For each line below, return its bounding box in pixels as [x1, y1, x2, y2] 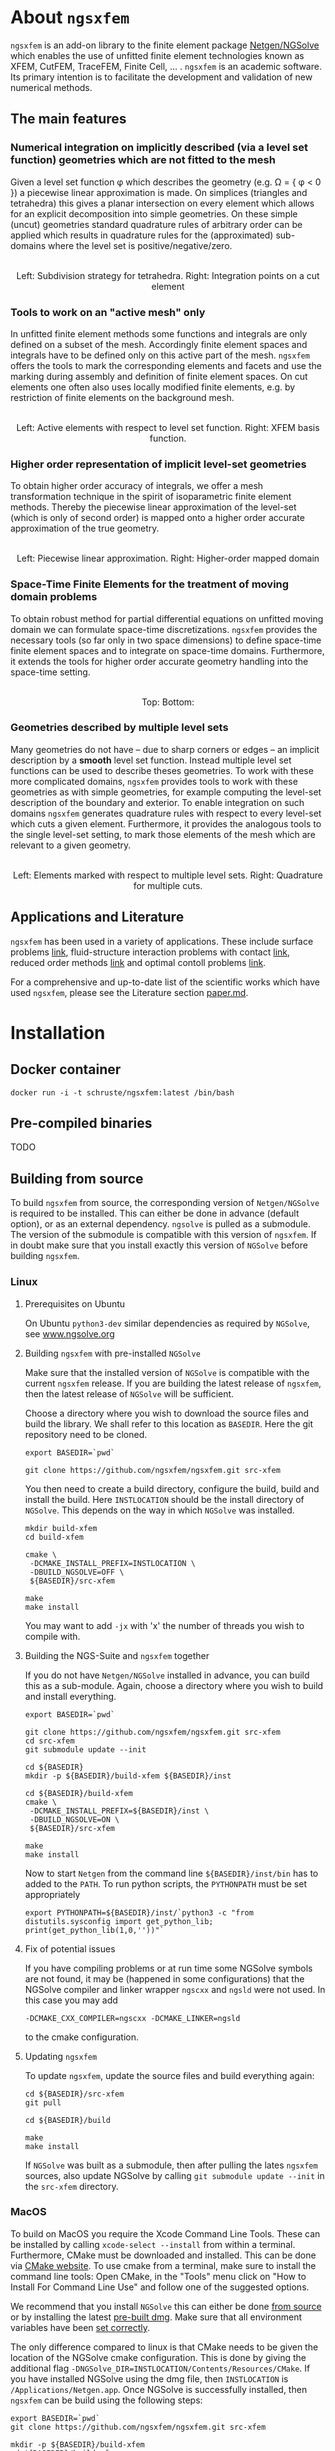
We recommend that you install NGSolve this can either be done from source [10, 2300, 322, 2312]
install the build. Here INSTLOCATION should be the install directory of [24, 1493, 305, 1505]
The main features [10, 111, 127, 128]
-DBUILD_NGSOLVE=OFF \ [29, 1567, 125, 1577]
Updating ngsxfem [24, 2050, 98, 2062]
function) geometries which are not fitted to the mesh [10, 153, 276, 167]
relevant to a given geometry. [10, 839, 132, 851]
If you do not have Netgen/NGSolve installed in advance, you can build [24, 1669, 310, 1681]
